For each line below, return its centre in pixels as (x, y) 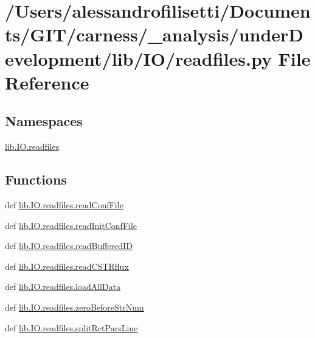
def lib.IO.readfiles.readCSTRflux (67, 266)
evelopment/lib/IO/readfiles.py (138, 58)
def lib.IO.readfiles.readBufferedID (69, 246)
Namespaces (44, 121)
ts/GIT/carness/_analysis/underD (154, 34)
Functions (36, 179)
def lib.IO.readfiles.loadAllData (63, 287)
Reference (47, 82)
